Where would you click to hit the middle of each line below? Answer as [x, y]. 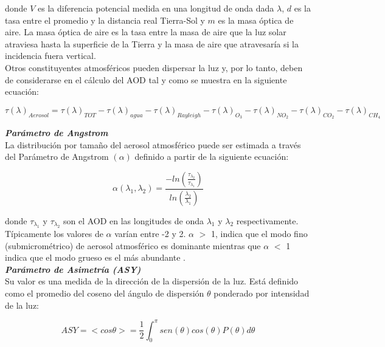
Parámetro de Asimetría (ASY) [73, 269]
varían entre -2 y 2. [150, 234]
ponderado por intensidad [262, 293]
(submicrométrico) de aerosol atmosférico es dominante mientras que [133, 245]
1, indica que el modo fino [259, 234]
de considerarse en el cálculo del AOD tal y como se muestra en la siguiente [146, 79]
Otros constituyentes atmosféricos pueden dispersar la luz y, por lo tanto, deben [154, 67]
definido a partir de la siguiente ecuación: [212, 156]
